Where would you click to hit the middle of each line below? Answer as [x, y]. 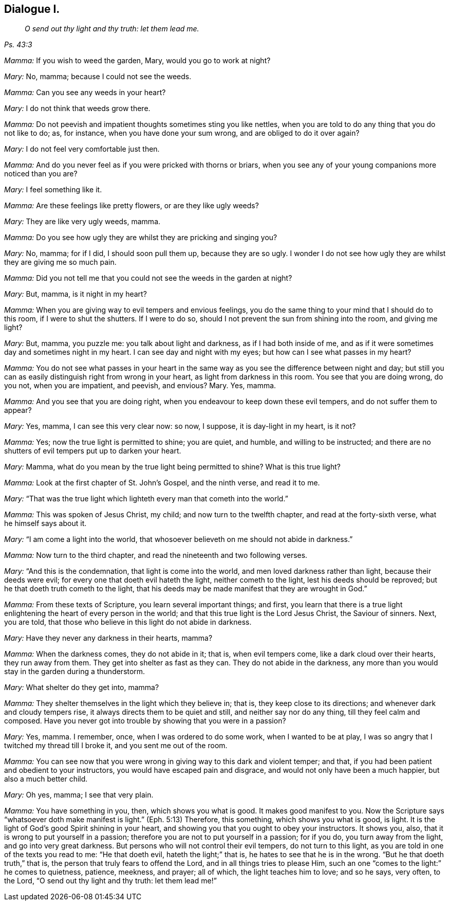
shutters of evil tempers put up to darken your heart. [93, 451]
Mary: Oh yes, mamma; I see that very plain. [79, 795]
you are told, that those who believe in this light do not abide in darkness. [128, 622]
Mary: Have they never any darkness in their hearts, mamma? [108, 638]
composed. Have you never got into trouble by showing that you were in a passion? [145, 721]
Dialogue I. [32, 9]
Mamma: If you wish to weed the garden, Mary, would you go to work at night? [137, 61]
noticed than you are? [41, 174]
